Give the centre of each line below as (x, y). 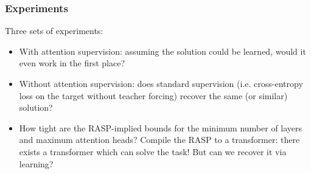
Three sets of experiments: (54, 31)
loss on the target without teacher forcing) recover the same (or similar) (153, 95)
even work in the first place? (72, 63)
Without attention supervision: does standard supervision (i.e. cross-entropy (161, 83)
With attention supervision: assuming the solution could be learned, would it (162, 51)
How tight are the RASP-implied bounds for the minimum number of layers (161, 127)
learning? (36, 163)
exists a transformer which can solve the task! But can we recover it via (153, 151)
